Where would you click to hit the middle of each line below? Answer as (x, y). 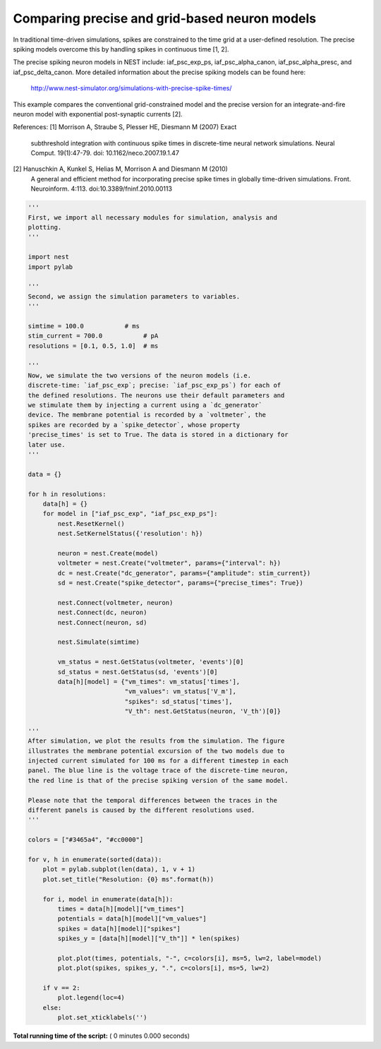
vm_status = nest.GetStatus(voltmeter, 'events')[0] (151, 662)
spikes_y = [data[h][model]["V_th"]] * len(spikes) (149, 939)
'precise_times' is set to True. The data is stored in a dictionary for (158, 435)
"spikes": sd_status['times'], (179, 701)
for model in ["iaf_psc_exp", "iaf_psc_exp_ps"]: (130, 514)
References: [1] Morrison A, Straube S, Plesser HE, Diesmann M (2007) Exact (125, 127)
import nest (49, 257)
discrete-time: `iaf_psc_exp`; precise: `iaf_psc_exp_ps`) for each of (155, 385)
